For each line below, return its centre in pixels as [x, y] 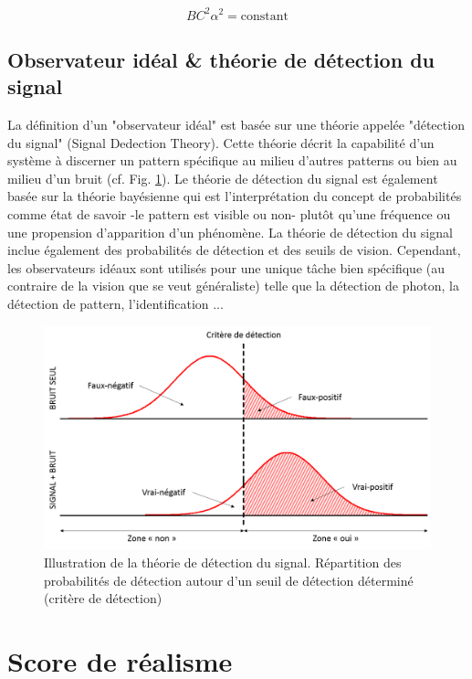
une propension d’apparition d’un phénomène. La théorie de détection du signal [230, 232]
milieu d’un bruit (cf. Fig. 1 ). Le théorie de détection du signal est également [223, 178]
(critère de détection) [103, 598]
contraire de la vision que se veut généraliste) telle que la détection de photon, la [233, 286]
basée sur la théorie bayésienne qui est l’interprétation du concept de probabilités [235, 196]
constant [264, 16]
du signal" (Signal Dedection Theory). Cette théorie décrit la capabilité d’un [221, 142]
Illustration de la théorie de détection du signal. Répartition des [223, 562]
